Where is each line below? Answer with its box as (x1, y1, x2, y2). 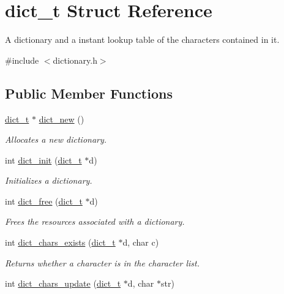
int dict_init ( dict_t (5, 153, 82, 166)
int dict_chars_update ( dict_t (5, 277, 121, 290)
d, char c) (122, 236, 159, 249)
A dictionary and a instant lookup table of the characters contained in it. (5, 33, 280, 46)
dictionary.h (53, 53, 97, 66)
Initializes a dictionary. (5, 174, 92, 187)
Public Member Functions (5, 83, 173, 102)
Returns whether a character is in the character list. (5, 256, 200, 269)
